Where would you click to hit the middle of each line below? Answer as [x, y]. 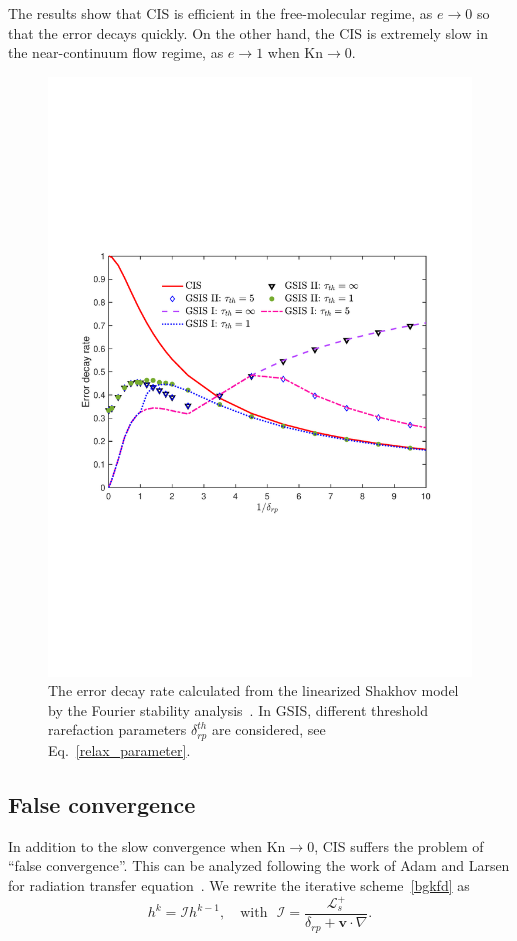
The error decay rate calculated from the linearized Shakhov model [253, 690]
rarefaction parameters [117, 729]
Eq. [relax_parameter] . [119, 749]
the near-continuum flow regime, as [116, 52]
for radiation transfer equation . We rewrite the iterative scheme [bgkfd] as [239, 884]
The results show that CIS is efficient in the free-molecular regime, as [220, 13]
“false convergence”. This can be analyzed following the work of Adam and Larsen [259, 865]
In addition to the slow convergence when [135, 845]
